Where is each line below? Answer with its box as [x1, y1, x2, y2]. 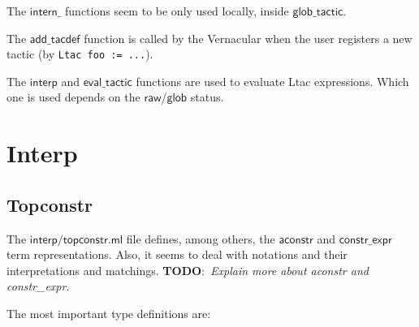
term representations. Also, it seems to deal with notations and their [6, 246, 348, 263]
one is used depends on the [6, 88, 140, 105]
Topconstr [6, 191, 93, 217]
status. [190, 88, 224, 105]
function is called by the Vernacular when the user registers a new [84, 29, 413, 46]
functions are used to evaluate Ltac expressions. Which [136, 72, 409, 89]
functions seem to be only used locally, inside [65, 2, 289, 19]
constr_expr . [6, 278, 70, 295]
